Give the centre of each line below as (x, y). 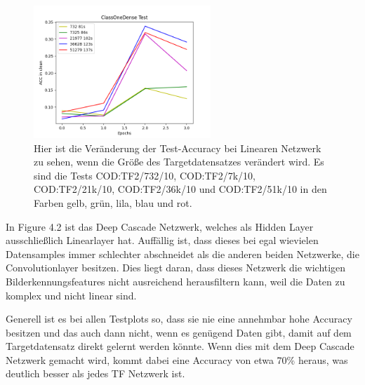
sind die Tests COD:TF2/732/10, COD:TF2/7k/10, (145, 175)
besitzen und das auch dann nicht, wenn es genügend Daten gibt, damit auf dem (179, 332)
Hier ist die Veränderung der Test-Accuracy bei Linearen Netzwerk (178, 148)
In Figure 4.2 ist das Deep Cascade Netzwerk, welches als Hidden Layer (160, 226)
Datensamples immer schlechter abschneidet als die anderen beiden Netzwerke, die (182, 254)
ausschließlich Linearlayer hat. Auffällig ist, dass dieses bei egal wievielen (162, 240)
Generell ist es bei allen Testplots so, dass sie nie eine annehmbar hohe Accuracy (179, 319)
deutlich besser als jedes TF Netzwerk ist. (95, 373)
